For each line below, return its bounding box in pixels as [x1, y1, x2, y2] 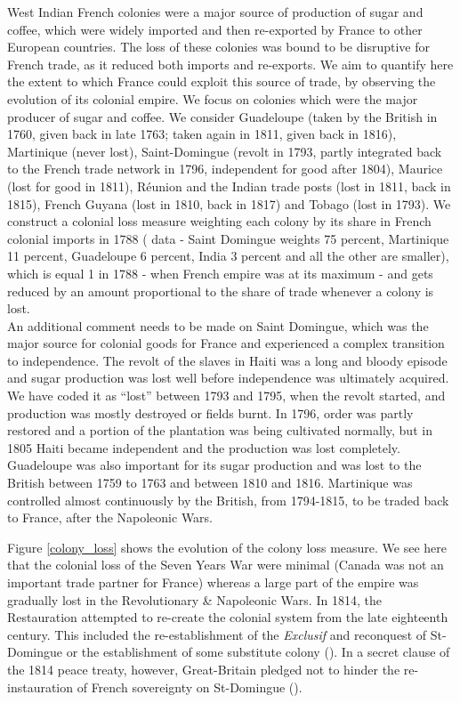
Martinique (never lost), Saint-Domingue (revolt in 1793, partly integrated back [7, 141, 442, 160]
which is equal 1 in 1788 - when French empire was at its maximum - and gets [7, 263, 433, 282]
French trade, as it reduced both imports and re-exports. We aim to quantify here [7, 54, 454, 73]
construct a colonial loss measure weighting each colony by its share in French [7, 212, 432, 230]
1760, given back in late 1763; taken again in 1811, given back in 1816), [7, 125, 397, 143]
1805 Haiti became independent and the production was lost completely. [7, 438, 400, 457]
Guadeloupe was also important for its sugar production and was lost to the [7, 456, 422, 474]
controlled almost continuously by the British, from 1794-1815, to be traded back [7, 490, 449, 509]
